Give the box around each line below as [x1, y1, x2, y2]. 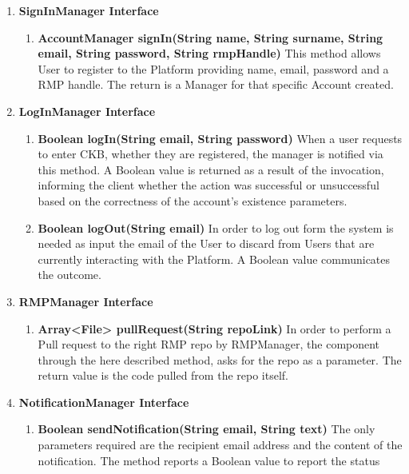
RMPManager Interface [18, 293, 153, 309]
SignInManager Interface [18, 2, 159, 18]
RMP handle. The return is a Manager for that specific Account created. [38, 76, 394, 93]
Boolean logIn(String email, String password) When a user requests [38, 129, 403, 146]
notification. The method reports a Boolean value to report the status [38, 452, 380, 468]
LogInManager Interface [18, 102, 156, 119]
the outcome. [38, 266, 101, 283]
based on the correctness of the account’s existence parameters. [38, 192, 347, 209]
